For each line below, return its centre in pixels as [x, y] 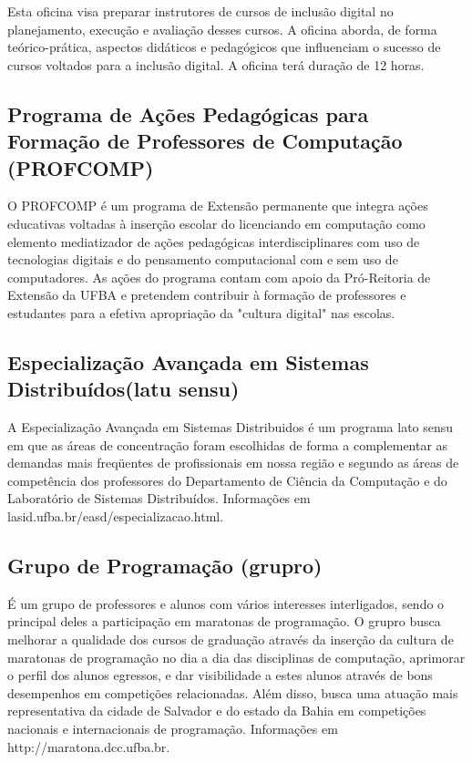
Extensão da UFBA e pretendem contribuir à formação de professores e [207, 295]
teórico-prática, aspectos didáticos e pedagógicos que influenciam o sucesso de [224, 47]
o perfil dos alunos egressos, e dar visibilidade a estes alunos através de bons [220, 675]
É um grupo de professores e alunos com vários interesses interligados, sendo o [226, 603]
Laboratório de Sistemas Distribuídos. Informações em [159, 498]
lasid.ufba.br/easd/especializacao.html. [116, 516]
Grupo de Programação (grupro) [165, 566]
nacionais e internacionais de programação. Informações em [173, 729]
